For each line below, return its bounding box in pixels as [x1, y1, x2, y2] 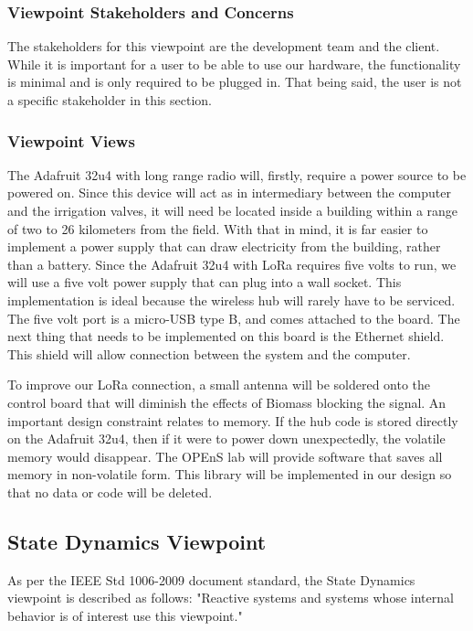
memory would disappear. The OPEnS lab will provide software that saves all [7, 446, 443, 465]
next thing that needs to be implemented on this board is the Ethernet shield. [7, 326, 445, 346]
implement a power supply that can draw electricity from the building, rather [7, 237, 441, 256]
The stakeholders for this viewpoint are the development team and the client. [7, 37, 440, 56]
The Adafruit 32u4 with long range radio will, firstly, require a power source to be [7, 165, 467, 184]
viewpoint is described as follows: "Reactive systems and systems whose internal [7, 588, 454, 607]
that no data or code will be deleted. [7, 482, 213, 501]
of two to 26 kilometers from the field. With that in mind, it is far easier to [7, 219, 428, 238]
